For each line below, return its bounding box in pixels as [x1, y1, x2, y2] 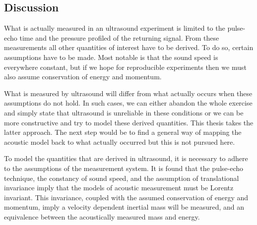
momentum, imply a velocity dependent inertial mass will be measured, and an [4, 202, 245, 212]
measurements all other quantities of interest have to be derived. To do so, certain [4, 42, 254, 53]
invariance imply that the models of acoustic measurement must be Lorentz [4, 182, 234, 193]
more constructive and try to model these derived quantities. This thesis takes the [4, 117, 254, 127]
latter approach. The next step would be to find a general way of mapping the [4, 127, 242, 137]
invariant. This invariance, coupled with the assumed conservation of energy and [4, 192, 249, 202]
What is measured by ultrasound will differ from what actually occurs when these [4, 88, 253, 98]
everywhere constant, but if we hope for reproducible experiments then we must [4, 61, 247, 72]
